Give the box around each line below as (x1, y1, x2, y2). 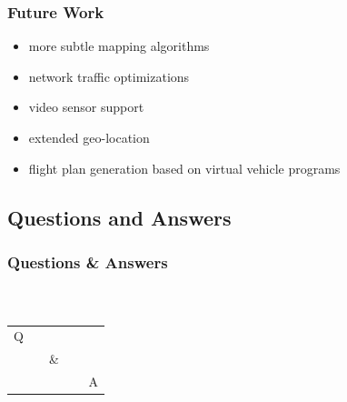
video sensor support (28, 97, 144, 116)
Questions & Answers (7, 250, 168, 273)
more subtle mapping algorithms (28, 36, 210, 55)
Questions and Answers (7, 203, 232, 231)
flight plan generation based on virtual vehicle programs (28, 158, 341, 177)
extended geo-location (28, 128, 150, 146)
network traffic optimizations (28, 66, 190, 85)
